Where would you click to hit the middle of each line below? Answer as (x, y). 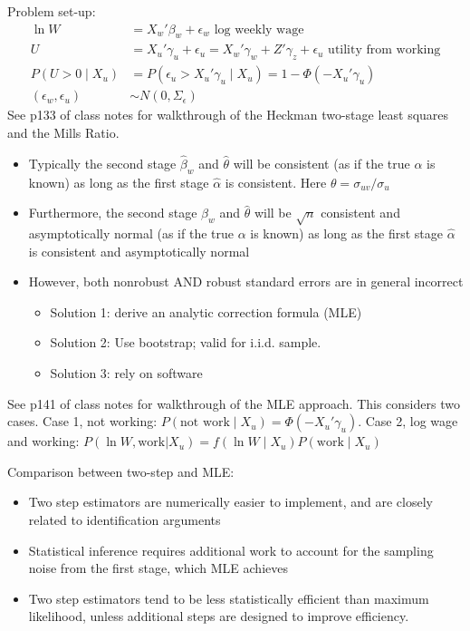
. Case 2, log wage (408, 421)
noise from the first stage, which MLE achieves (158, 568)
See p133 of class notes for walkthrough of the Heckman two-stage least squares (228, 115)
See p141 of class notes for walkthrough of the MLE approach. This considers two (234, 403)
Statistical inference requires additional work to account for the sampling (231, 550)
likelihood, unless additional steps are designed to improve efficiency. (219, 616)
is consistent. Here (276, 182)
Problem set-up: (52, 11)
